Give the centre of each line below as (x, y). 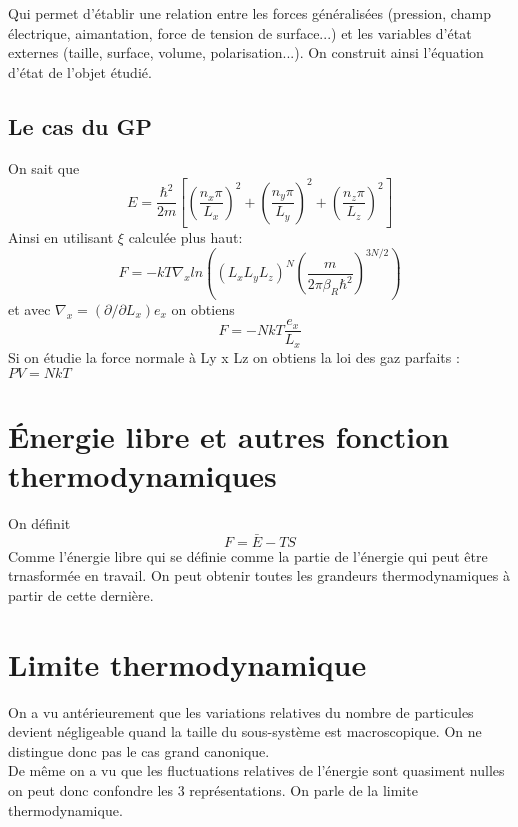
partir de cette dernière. (81, 594)
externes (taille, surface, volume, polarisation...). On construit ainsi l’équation (246, 52)
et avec (29, 308)
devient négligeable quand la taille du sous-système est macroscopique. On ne (245, 731)
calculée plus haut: (185, 237)
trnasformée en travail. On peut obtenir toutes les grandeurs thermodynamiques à (259, 575)
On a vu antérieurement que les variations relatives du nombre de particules (241, 711)
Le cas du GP (80, 125)
